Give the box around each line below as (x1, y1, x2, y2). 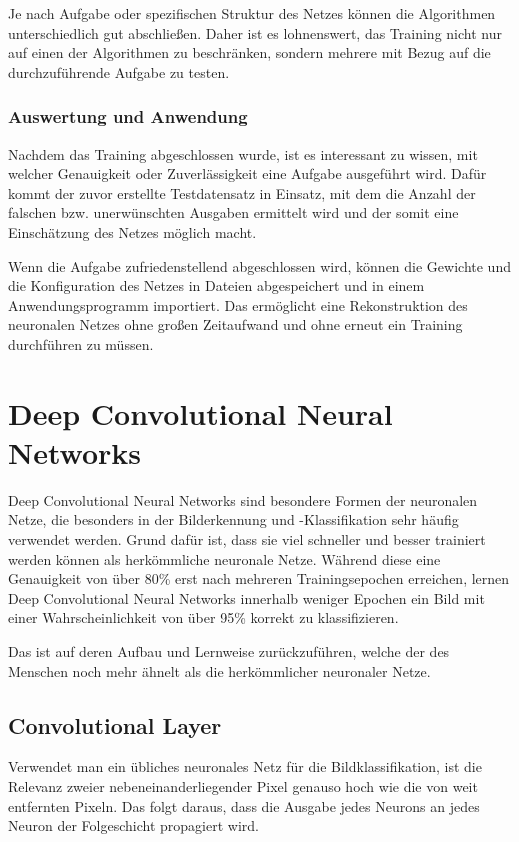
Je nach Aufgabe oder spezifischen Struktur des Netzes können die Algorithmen (8, 3, 496, 23)
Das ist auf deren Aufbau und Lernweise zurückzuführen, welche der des (8, 641, 450, 661)
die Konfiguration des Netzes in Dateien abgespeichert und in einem (8, 275, 425, 296)
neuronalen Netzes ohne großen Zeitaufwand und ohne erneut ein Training (8, 314, 463, 335)
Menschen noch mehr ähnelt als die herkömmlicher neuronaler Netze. (8, 660, 431, 681)
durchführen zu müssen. (8, 333, 154, 354)
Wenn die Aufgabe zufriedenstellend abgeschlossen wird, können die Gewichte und (8, 255, 511, 276)
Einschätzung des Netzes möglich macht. (8, 221, 257, 242)
